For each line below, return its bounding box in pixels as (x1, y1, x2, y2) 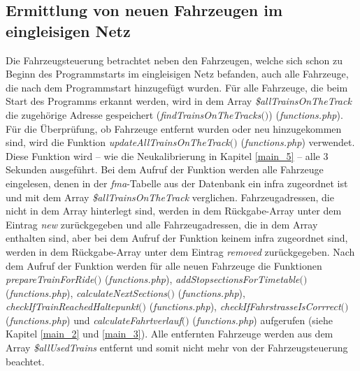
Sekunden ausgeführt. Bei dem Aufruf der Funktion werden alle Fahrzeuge (6, 162, 324, 177)
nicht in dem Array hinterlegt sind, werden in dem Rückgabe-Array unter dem (6, 203, 342, 218)
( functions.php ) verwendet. (240, 135, 355, 150)
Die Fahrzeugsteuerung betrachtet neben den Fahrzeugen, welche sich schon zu (6, 52, 343, 67)
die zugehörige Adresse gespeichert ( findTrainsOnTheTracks (6, 107, 261, 122)
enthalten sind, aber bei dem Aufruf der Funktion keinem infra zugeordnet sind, (6, 231, 348, 245)
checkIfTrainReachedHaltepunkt (6, 299, 139, 314)
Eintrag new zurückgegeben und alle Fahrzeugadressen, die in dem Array (6, 217, 318, 231)
